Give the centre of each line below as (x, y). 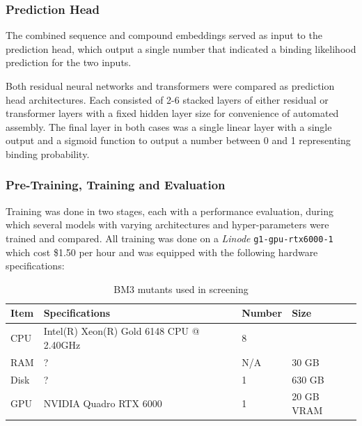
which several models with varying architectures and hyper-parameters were (167, 224)
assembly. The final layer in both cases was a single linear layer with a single (169, 126)
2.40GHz (62, 344)
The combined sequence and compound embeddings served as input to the (164, 35)
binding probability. (48, 153)
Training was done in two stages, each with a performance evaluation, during (170, 211)
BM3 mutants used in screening (181, 289)
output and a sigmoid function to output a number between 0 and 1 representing (178, 140)
